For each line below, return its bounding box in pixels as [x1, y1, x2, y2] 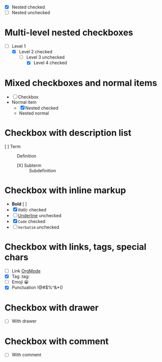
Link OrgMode [11, 268, 41, 274]
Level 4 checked [33, 60, 67, 66]
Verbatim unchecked [18, 225, 60, 230]
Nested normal [19, 110, 49, 116]
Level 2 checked [19, 49, 52, 55]
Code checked [18, 219, 46, 225]
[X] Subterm [17, 162, 42, 168]
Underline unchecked [18, 213, 62, 219]
